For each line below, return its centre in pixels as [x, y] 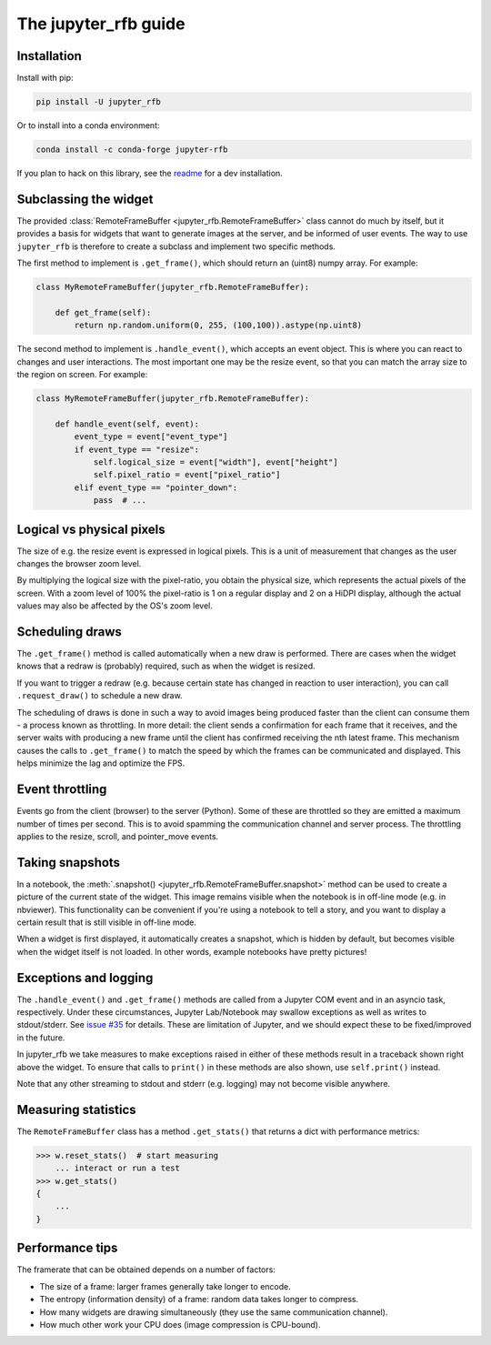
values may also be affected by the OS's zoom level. [115, 606]
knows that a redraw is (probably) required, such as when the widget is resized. [166, 666]
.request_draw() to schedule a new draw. [100, 696]
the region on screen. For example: [82, 374]
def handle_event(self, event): [127, 424]
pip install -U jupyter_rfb [98, 102]
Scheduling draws [70, 632]
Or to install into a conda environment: [88, 125]
